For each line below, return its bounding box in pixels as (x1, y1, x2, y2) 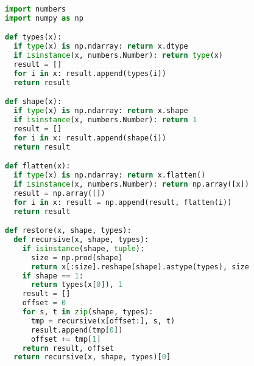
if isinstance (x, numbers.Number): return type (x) (13, 51, 224, 60)
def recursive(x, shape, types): (13, 235, 149, 244)
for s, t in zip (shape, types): (22, 308, 153, 316)
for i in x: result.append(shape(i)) (13, 133, 166, 142)
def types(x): (5, 33, 62, 42)
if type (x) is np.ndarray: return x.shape (13, 106, 188, 116)
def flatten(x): (5, 162, 71, 171)
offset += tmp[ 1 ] (30, 334, 101, 344)
